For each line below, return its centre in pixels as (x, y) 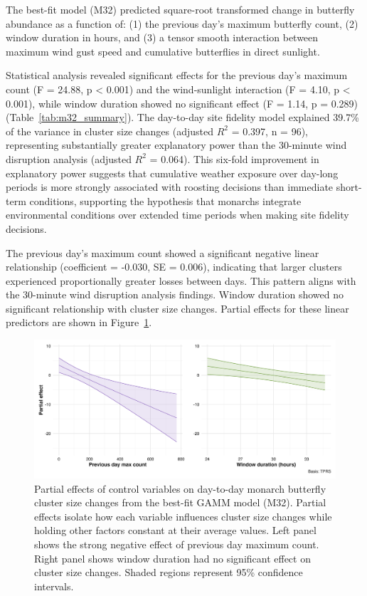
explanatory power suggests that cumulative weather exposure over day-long (172, 173)
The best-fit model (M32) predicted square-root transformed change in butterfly (180, 9)
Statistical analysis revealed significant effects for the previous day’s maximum (177, 75)
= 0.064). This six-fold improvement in (234, 158)
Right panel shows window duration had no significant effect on (172, 558)
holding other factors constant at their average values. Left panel (175, 530)
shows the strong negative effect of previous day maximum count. (177, 544)
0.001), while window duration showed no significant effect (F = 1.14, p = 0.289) (182, 103)
